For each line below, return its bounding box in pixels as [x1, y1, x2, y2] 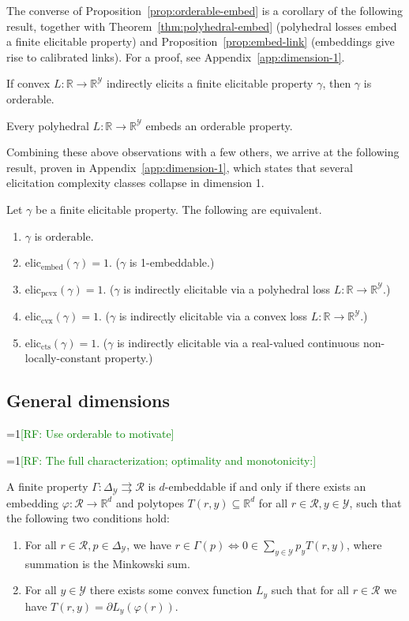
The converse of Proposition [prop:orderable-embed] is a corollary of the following [6, 2, 403, 18]
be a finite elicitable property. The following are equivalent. [36, 200, 322, 217]
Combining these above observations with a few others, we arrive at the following [6, 144, 400, 160]
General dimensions [6, 388, 170, 413]
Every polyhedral [6, 117, 89, 133]
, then [322, 75, 351, 92]
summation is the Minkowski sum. [24, 555, 190, 571]
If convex [6, 75, 51, 92]
